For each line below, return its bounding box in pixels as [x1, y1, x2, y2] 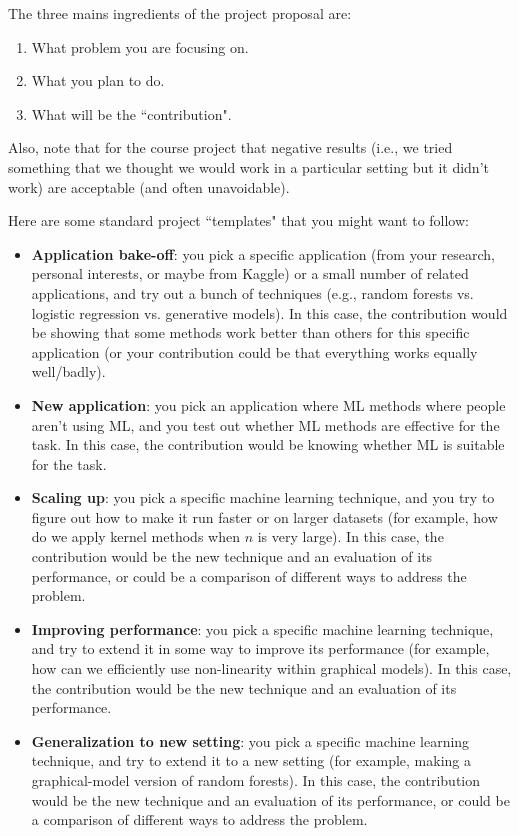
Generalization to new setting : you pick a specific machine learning [31, 730, 470, 751]
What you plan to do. [31, 70, 165, 91]
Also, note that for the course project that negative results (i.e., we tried [8, 137, 453, 158]
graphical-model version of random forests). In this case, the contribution [31, 770, 481, 790]
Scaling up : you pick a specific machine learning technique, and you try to [31, 487, 495, 508]
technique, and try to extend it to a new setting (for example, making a [31, 750, 472, 771]
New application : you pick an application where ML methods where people [31, 394, 506, 415]
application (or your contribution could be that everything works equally [31, 341, 478, 362]
